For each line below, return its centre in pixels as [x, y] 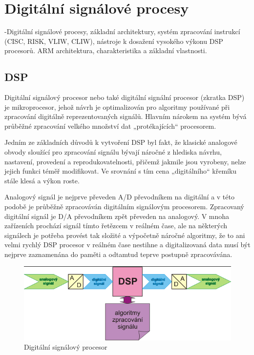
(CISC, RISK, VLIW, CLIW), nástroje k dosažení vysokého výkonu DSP [114, 41]
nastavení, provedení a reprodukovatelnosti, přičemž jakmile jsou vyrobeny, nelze [125, 161]
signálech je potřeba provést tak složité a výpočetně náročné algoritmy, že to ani [125, 235]
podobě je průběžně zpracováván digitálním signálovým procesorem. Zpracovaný [124, 207]
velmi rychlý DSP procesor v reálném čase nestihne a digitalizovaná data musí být [127, 245]
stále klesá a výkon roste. [42, 180]
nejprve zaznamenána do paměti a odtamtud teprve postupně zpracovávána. [118, 254]
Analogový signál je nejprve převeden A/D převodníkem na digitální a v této [119, 197]
